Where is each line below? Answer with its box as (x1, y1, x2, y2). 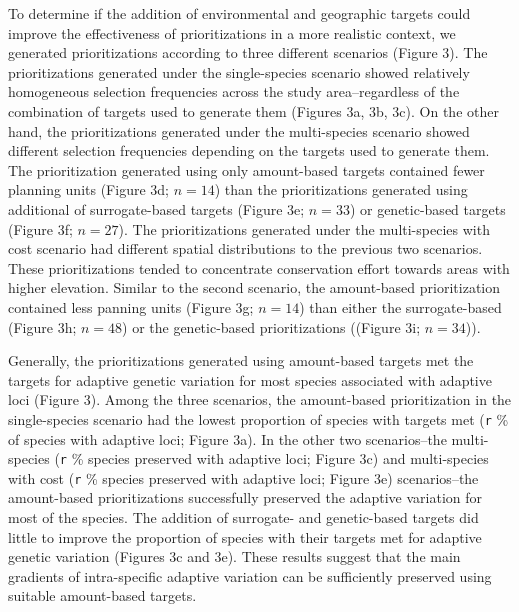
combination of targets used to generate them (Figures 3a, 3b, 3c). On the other (8, 100, 499, 121)
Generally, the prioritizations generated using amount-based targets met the (8, 350, 474, 371)
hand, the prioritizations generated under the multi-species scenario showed (8, 120, 470, 141)
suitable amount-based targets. (8, 585, 197, 606)
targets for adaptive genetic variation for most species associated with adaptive (8, 369, 492, 390)
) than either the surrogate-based (299, 296, 502, 317)
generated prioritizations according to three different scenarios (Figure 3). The (8, 42, 488, 63)
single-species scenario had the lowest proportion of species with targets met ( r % (8, 408, 509, 429)
